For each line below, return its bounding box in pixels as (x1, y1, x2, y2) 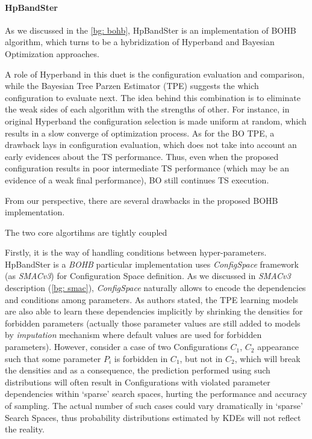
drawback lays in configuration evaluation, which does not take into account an (5, 138, 297, 151)
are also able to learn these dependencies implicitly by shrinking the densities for (5, 305, 303, 318)
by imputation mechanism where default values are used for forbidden (5, 328, 262, 341)
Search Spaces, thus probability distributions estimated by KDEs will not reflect (5, 411, 301, 423)
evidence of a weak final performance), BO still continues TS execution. (5, 173, 269, 186)
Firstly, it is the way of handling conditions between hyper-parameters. (5, 246, 267, 259)
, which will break (234, 352, 301, 364)
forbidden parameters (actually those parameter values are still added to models (5, 316, 301, 329)
